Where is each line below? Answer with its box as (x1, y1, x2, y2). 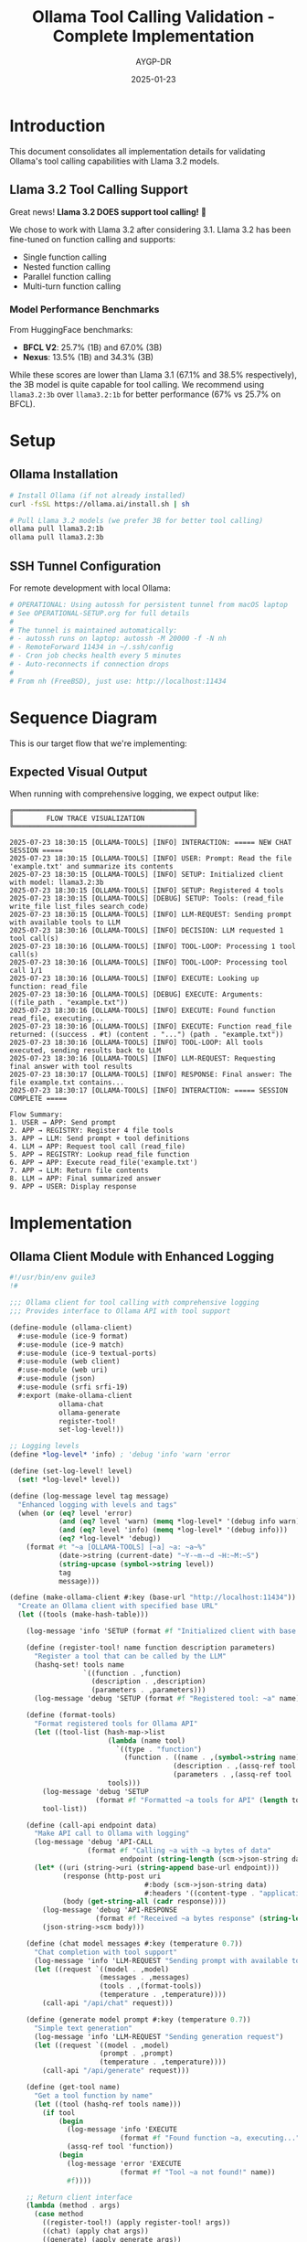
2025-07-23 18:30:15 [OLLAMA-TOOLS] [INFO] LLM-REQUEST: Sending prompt (9, 910, 292, 920)
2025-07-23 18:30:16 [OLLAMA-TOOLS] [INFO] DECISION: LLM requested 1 (9, 926, 284, 935)
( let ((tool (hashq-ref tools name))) (33, 2099, 182, 2109)
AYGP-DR (135, 56, 172, 67)
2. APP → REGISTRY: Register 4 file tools (9, 1126, 174, 1136)
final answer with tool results (9, 1062, 132, 1072)
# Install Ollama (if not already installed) (9, 491, 185, 500)
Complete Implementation (52, 26, 255, 47)
